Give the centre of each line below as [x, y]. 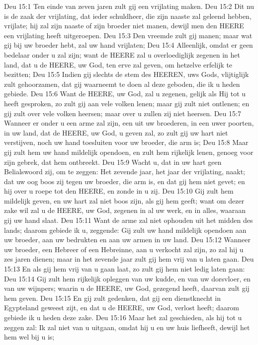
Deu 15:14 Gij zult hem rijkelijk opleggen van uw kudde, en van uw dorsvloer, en [127, 278]
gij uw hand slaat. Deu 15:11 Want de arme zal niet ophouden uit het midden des [129, 220]
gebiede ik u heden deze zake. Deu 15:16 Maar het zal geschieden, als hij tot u [123, 317]
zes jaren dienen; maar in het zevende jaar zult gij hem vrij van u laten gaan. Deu [129, 259]
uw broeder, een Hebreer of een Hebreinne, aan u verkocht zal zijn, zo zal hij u [124, 249]
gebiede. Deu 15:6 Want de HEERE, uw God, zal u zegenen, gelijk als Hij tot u [125, 94]
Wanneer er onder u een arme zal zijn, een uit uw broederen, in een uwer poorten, [129, 123]
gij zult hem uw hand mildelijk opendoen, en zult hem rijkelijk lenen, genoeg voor [129, 152]
